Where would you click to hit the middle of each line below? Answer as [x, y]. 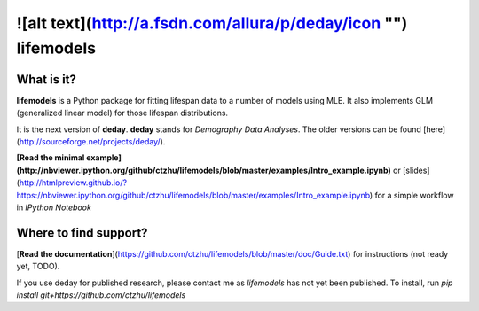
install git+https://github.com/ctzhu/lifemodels [101, 295]
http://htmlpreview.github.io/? [73, 183]
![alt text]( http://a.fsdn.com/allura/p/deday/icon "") [212, 23]
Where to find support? [82, 233]
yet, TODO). [38, 267]
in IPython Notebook [54, 207]
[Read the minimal [51, 158]
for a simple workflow [414, 195]
